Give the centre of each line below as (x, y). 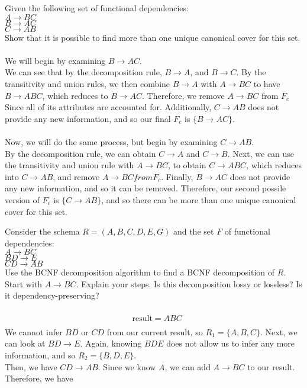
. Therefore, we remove (183, 95)
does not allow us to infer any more (231, 343)
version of (22, 199)
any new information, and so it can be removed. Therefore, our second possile (146, 188)
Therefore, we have (39, 378)
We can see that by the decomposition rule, (83, 72)
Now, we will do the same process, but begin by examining (111, 141)
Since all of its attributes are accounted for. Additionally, (108, 107)
